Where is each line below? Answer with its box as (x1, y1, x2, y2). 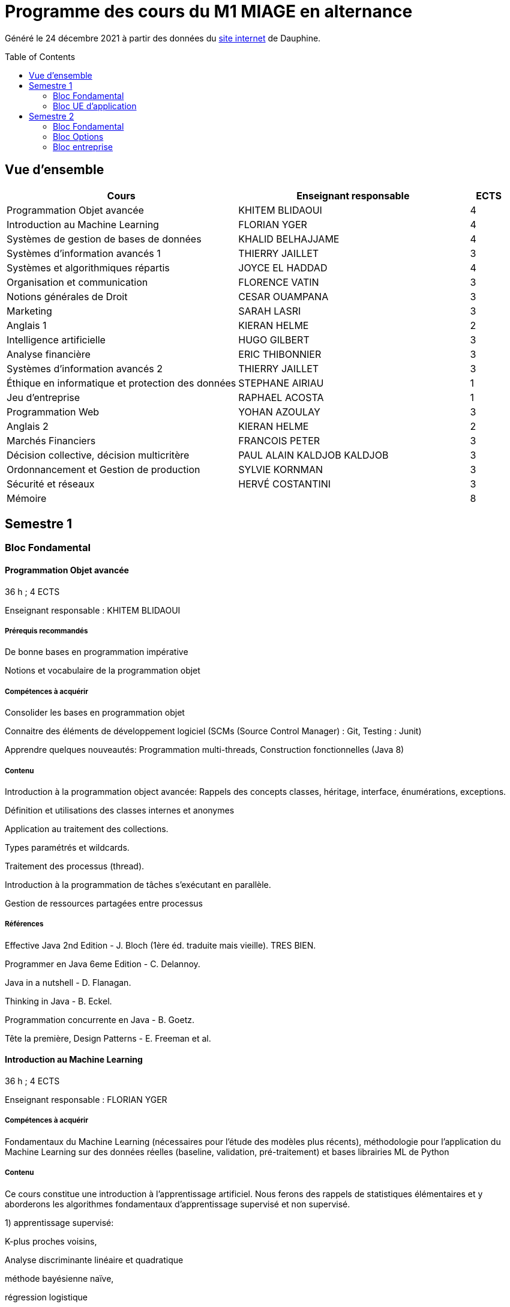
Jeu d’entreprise (7, 391, 80, 403)
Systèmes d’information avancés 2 (7, 362, 163, 375)
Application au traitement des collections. (5, 824, 169, 834)
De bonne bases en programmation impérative (5, 647, 188, 657)
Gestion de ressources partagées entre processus (5, 898, 203, 908)
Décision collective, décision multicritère (7, 448, 190, 461)
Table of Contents (5, 51, 76, 62)
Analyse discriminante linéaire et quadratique (5, 1254, 184, 1265)
